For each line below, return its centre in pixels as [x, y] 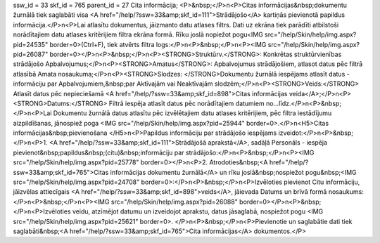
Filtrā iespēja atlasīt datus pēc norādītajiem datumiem [186, 103]
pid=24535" [31, 44]
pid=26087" [31, 54]
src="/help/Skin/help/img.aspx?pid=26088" [175, 202]
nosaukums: [346, 192]
